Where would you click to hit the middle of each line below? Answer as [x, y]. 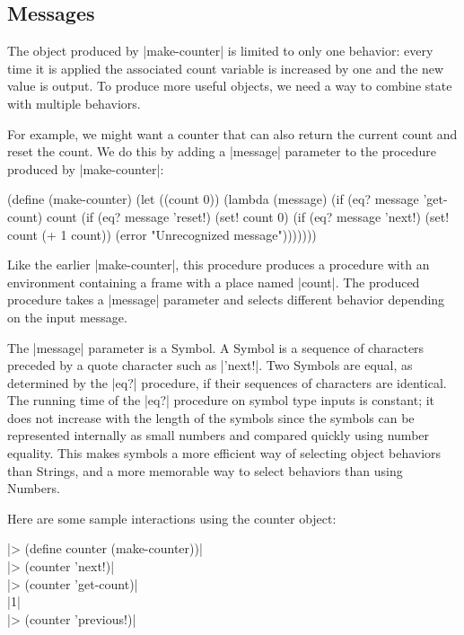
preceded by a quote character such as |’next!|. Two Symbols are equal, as [210, 365]
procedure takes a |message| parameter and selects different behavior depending [226, 300]
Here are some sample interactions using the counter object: [172, 518]
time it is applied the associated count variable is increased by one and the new [226, 68]
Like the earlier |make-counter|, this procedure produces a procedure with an [219, 265]
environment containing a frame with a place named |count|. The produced [214, 282]
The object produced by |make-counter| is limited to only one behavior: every [220, 51]
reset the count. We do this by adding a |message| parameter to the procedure [222, 151]
